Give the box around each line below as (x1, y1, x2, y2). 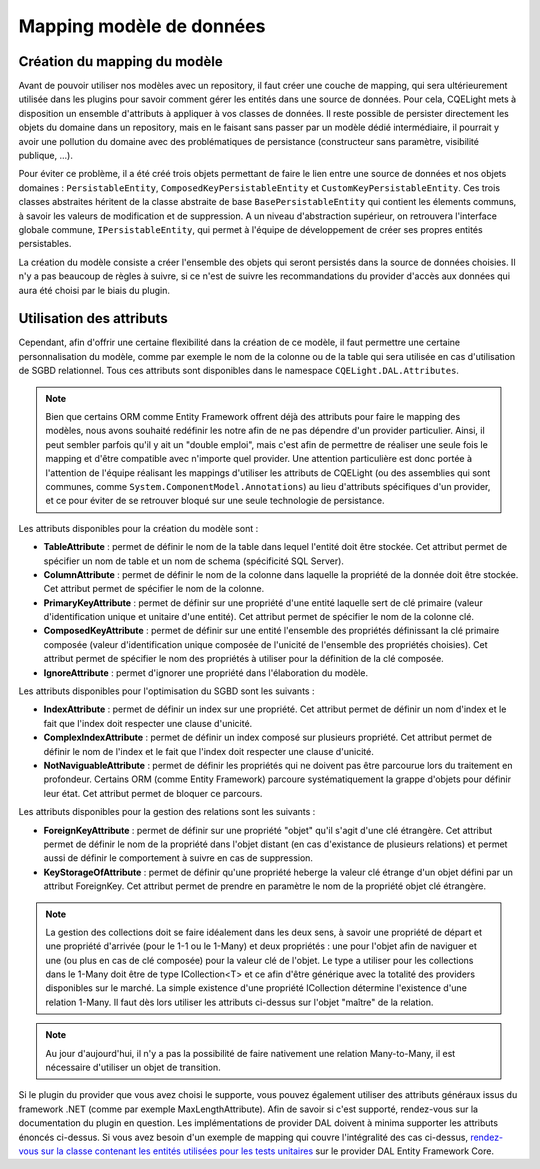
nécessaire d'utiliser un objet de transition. (45, 1061, 221, 1074)
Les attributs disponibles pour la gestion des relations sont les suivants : (18, 806, 316, 818)
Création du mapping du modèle (18, 53, 224, 70)
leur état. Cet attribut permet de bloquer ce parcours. (43, 787, 263, 799)
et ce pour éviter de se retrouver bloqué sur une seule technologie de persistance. (45, 495, 385, 507)
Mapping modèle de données (18, 15, 266, 37)
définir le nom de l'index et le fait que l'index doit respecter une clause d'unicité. (43, 745, 374, 757)
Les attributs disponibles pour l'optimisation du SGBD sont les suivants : (18, 685, 315, 697)
